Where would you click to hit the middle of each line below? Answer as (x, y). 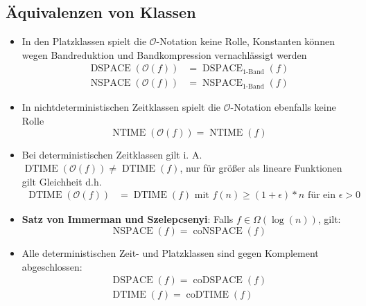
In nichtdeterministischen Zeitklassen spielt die (121, 107)
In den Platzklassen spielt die (84, 41)
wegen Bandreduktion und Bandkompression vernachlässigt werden (164, 54)
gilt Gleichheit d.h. (62, 181)
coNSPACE (218, 232)
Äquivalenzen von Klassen (101, 12)
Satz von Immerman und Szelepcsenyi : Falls (128, 219)
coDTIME (208, 295)
